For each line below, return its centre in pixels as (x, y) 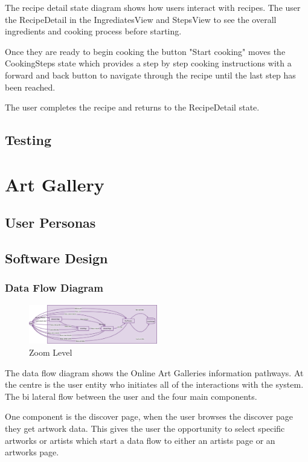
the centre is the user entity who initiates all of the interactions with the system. (154, 384)
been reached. (30, 87)
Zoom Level (51, 352)
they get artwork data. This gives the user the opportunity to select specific (145, 428)
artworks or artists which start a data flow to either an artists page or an (140, 440)
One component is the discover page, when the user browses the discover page (149, 416)
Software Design (56, 258)
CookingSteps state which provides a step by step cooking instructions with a (148, 63)
